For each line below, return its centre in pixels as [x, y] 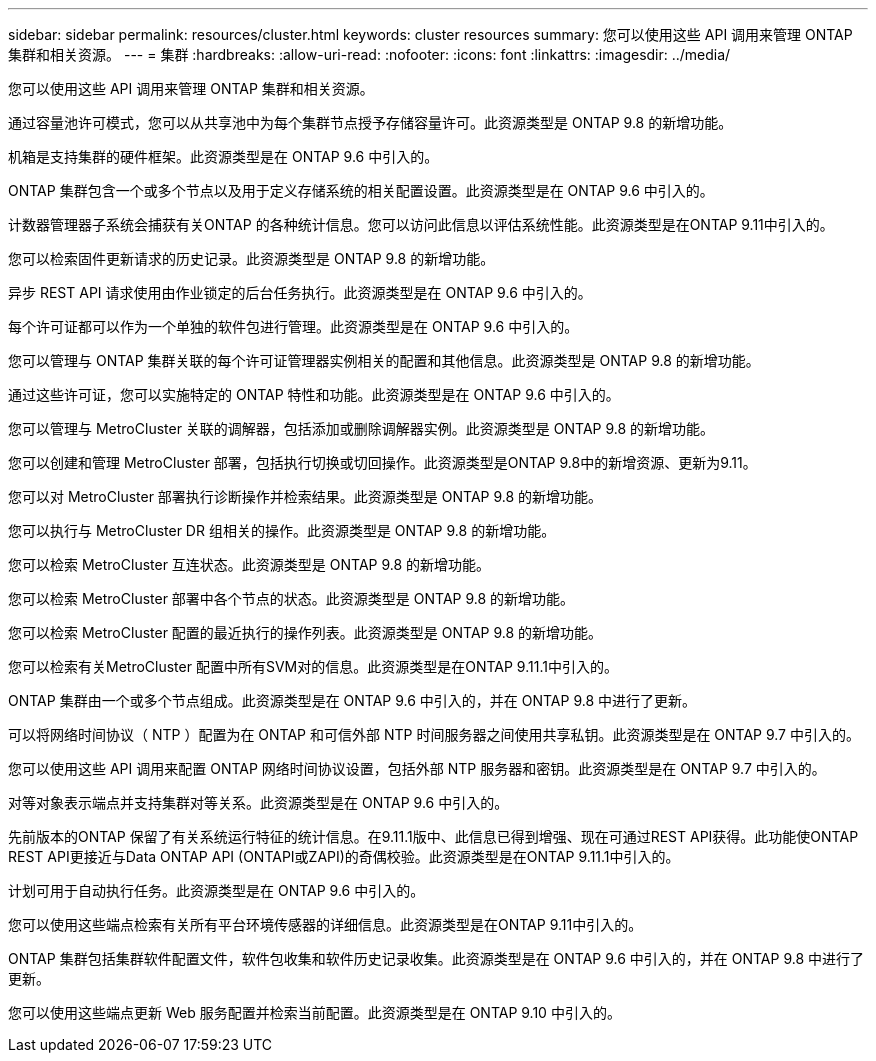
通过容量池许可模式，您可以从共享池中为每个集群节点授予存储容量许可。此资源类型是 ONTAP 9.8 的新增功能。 [370, 122]
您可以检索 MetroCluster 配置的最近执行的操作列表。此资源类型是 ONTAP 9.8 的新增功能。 [305, 632]
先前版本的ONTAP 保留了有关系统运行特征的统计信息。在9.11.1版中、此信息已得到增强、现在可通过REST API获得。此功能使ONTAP [433, 836]
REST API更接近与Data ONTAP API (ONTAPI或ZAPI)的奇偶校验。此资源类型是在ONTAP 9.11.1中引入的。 [344, 856]
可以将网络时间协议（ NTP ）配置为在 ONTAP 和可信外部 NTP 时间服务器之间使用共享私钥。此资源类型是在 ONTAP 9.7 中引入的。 [434, 734]
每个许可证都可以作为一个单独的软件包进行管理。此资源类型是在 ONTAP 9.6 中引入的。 [293, 326]
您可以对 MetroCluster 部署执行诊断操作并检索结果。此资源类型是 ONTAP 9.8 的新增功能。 [305, 496]
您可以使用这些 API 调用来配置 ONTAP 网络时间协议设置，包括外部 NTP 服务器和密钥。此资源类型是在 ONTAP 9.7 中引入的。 [417, 768]
